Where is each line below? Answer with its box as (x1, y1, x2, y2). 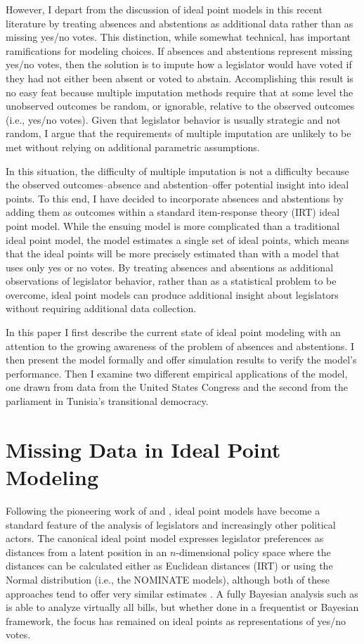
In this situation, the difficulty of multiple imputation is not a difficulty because (6, 163, 349, 178)
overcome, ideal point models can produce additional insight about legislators (6, 287, 339, 302)
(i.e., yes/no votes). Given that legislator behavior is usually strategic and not (6, 112, 341, 127)
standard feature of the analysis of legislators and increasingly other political (6, 517, 336, 532)
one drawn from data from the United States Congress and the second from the (6, 380, 348, 394)
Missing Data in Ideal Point (6, 434, 281, 463)
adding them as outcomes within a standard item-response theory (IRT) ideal (6, 205, 340, 219)
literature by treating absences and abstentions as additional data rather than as (6, 15, 353, 30)
